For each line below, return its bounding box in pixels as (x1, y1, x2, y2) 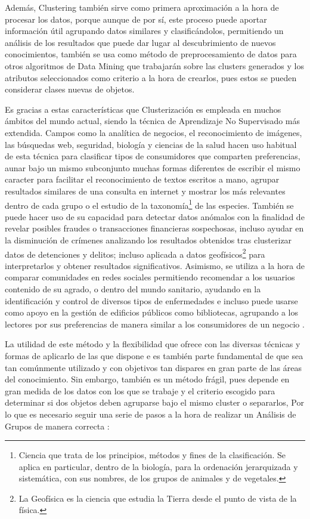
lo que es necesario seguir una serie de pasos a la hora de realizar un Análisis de (5, 407, 296, 420)
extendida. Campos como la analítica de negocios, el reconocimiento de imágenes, (5, 126, 302, 138)
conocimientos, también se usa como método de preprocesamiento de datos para (5, 48, 297, 60)
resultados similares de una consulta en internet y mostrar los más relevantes (5, 184, 286, 197)
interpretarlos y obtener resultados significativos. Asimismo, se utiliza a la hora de (5, 259, 305, 271)
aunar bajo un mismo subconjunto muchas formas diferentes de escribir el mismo (5, 161, 300, 174)
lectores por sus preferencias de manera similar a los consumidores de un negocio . (5, 317, 305, 330)
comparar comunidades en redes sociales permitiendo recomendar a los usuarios (5, 271, 295, 283)
